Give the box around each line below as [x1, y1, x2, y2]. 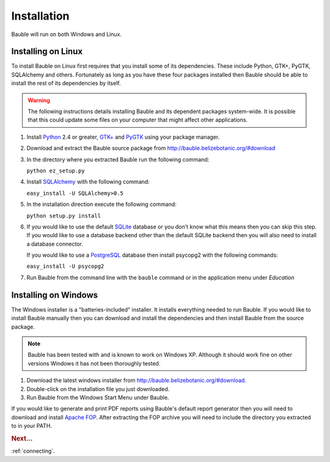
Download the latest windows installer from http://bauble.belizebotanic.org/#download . [26, 376, 247, 384]
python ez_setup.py [26, 167, 85, 174]
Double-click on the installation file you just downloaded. [26, 385, 170, 392]
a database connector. [26, 240, 84, 248]
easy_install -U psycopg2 [26, 263, 105, 270]
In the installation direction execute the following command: [26, 200, 177, 208]
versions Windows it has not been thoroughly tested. [28, 359, 161, 367]
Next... [11, 434, 33, 442]
